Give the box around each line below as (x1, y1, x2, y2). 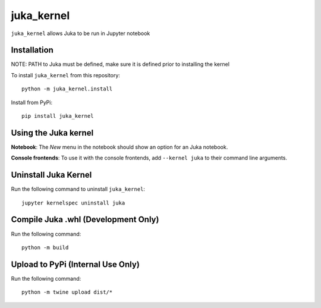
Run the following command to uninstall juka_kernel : (11, 186, 146, 193)
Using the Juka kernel (11, 128, 94, 138)
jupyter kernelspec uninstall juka (21, 199, 125, 206)
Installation (11, 45, 53, 55)
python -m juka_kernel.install (21, 86, 113, 92)
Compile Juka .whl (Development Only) (11, 215, 159, 225)
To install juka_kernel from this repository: (11, 71, 120, 78)
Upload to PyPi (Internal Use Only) (11, 259, 140, 269)
